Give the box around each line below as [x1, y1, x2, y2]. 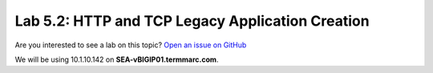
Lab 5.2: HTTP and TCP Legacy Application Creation [14, 12, 370, 30]
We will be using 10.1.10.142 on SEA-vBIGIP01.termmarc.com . [14, 55, 219, 64]
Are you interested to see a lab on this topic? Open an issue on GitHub [14, 40, 247, 50]
